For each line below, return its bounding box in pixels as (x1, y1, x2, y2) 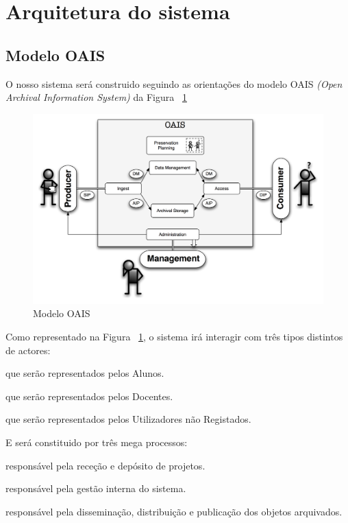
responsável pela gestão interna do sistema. (5, 481, 186, 496)
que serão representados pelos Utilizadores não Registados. (5, 412, 251, 426)
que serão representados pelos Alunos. (5, 366, 164, 380)
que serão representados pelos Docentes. (5, 388, 173, 403)
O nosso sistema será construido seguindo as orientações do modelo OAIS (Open (5, 76, 343, 91)
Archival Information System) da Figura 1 (5, 90, 187, 104)
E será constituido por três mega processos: (5, 434, 188, 449)
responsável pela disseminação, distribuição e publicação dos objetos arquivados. (5, 504, 343, 518)
